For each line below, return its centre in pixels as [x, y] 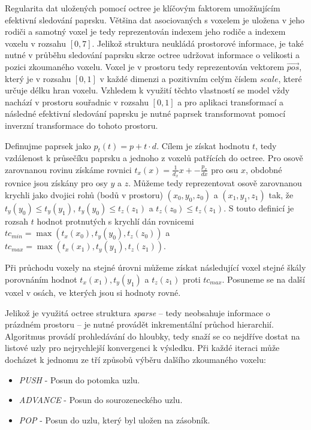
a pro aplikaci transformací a [230, 102]
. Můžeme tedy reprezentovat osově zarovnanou [215, 183]
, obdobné [264, 169]
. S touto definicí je [259, 208]
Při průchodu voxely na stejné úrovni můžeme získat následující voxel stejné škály [155, 267]
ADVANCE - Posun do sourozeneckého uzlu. [101, 400]
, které [290, 78]
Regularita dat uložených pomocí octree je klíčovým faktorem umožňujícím [143, 8]
